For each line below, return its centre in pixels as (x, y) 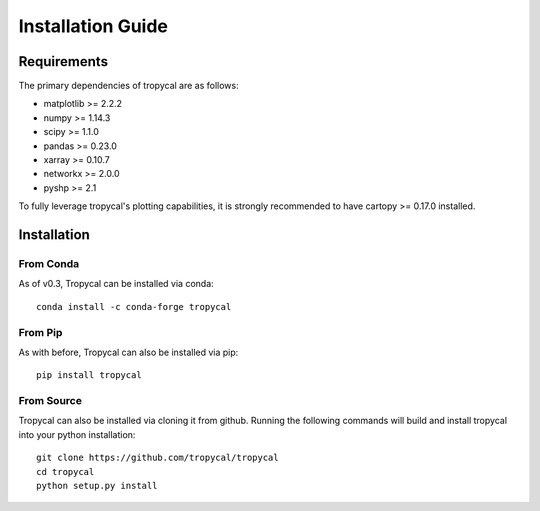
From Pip (40, 332)
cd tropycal (65, 471)
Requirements (63, 61)
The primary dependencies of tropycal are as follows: (128, 86)
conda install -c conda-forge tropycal (134, 306)
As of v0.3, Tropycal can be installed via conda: (116, 284)
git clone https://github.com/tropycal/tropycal (157, 458)
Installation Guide (93, 26)
